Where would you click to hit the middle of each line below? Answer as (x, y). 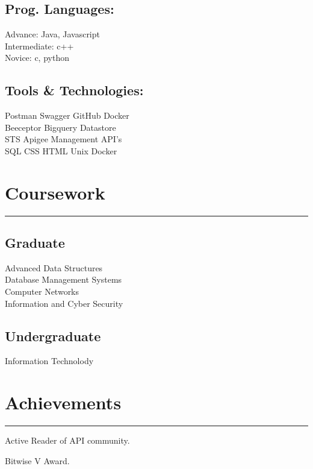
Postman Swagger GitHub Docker (67, 115)
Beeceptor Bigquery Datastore (60, 127)
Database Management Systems (64, 279)
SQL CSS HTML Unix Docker (61, 150)
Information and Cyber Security (64, 303)
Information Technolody (49, 361)
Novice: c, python (37, 58)
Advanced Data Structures (54, 267)
